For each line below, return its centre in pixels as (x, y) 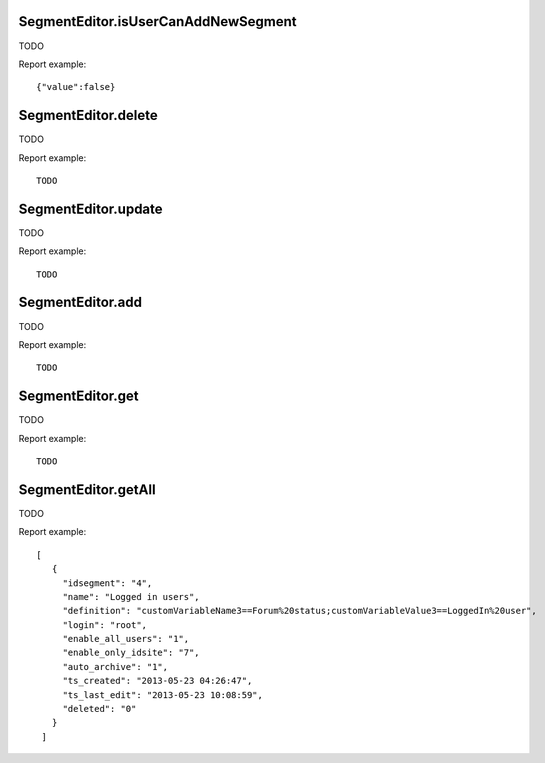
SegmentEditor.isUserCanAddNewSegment (157, 21)
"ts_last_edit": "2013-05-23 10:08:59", (163, 694)
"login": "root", (105, 624)
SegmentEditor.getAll (87, 489)
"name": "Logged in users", (131, 596)
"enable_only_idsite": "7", (131, 653)
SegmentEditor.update (91, 208)
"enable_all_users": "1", (126, 639)
